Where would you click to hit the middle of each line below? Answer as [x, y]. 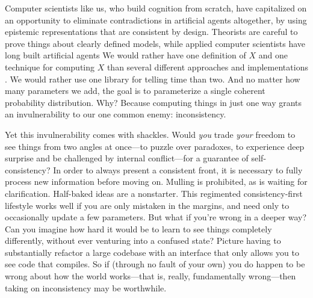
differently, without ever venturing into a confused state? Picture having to [143, 241]
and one [273, 55]
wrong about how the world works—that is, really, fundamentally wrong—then [150, 276]
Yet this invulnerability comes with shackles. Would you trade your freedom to [150, 134]
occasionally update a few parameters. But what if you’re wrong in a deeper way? [156, 217]
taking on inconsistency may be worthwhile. [86, 287]
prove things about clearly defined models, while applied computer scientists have [155, 43]
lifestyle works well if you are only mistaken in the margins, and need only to [147, 205]
